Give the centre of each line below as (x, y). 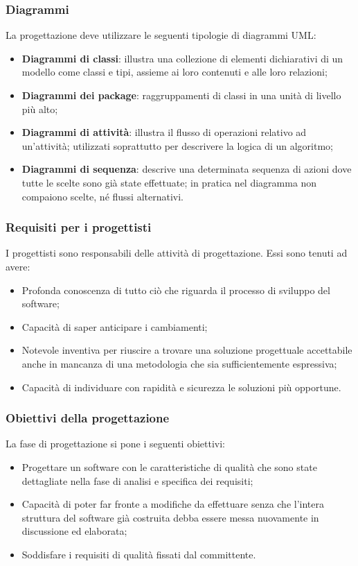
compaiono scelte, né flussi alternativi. (103, 196)
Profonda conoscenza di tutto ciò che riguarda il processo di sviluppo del (176, 290)
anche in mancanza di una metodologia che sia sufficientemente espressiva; (179, 363)
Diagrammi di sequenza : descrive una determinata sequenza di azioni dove (187, 169)
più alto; (40, 109)
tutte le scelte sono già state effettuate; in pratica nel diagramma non (169, 182)
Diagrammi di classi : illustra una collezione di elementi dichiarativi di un (182, 58)
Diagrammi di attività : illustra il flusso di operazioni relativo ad (164, 132)
